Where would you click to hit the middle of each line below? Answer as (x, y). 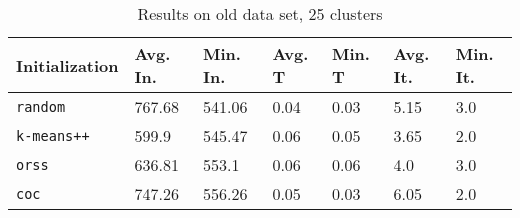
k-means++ (53, 135)
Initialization (67, 65)
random (41, 106)
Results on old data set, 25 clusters (260, 13)
